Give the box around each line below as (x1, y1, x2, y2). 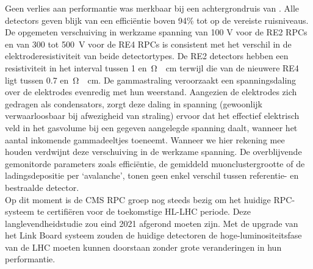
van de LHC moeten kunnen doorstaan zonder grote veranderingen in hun (5, 240, 282, 253)
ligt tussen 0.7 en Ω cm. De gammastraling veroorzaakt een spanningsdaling (5, 73, 297, 86)
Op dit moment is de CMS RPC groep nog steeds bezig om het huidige (5, 193, 271, 206)
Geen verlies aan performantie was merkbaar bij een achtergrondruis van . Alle (5, 2, 300, 14)
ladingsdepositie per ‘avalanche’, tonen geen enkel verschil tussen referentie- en (5, 169, 299, 182)
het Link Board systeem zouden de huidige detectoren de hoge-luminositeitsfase (5, 229, 302, 242)
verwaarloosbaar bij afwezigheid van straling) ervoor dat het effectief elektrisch (5, 109, 300, 122)
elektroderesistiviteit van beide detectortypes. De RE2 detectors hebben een (5, 49, 289, 62)
